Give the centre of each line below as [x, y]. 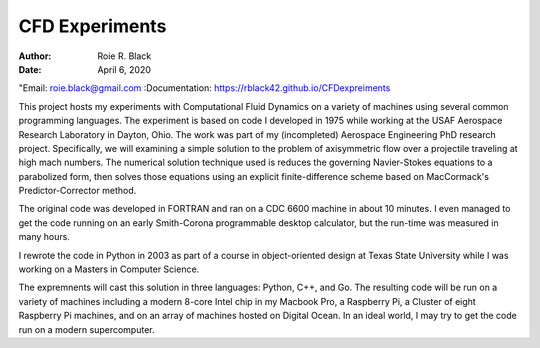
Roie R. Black [124, 56]
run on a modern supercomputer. [86, 329]
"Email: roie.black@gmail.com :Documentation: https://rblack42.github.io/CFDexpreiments [204, 88]
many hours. [44, 237]
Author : [35, 56]
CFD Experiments [92, 26]
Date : [30, 69]
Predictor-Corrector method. [77, 191]
